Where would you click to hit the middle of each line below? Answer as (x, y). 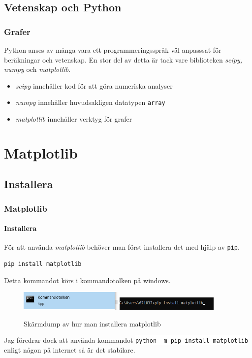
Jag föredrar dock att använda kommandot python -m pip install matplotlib (126, 340)
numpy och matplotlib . (37, 69)
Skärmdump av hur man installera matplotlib (92, 323)
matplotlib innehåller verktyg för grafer (74, 119)
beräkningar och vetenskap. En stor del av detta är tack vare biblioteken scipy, (123, 59)
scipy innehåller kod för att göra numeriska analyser (94, 85)
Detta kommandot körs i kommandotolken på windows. (87, 280)
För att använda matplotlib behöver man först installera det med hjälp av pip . (122, 247)
